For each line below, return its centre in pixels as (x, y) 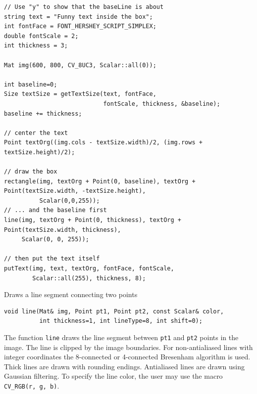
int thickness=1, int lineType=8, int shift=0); (121, 321)
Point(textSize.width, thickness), (63, 230)
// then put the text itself (52, 259)
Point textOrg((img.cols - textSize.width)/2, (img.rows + (103, 143)
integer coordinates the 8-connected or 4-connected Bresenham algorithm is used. (127, 357)
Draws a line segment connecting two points (71, 294)
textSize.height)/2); (40, 152)
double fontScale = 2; (41, 36)
